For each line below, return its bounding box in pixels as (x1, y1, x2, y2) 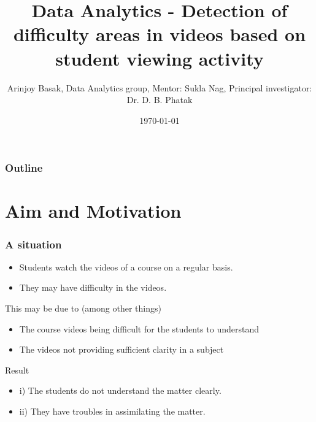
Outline (5, 160, 43, 175)
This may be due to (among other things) (5, 301, 161, 314)
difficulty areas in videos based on (13, 21, 306, 47)
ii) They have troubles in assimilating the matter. (19, 404, 206, 417)
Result (5, 363, 29, 376)
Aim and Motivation (5, 198, 182, 223)
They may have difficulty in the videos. (19, 281, 167, 294)
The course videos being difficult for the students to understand (19, 322, 259, 335)
